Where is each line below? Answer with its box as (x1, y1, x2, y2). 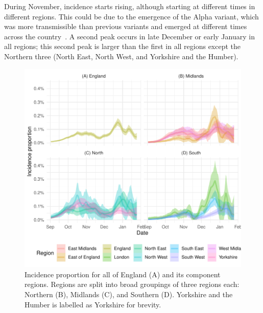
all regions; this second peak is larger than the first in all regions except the (4, 41, 241, 52)
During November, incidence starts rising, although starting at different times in (4, 1, 255, 11)
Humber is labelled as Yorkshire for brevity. (25, 299, 161, 309)
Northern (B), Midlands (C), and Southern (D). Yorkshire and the (25, 289, 233, 299)
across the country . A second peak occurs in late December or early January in (4, 31, 255, 41)
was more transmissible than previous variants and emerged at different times (4, 21, 247, 32)
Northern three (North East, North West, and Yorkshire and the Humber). (4, 51, 238, 61)
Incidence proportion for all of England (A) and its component (25, 269, 221, 279)
